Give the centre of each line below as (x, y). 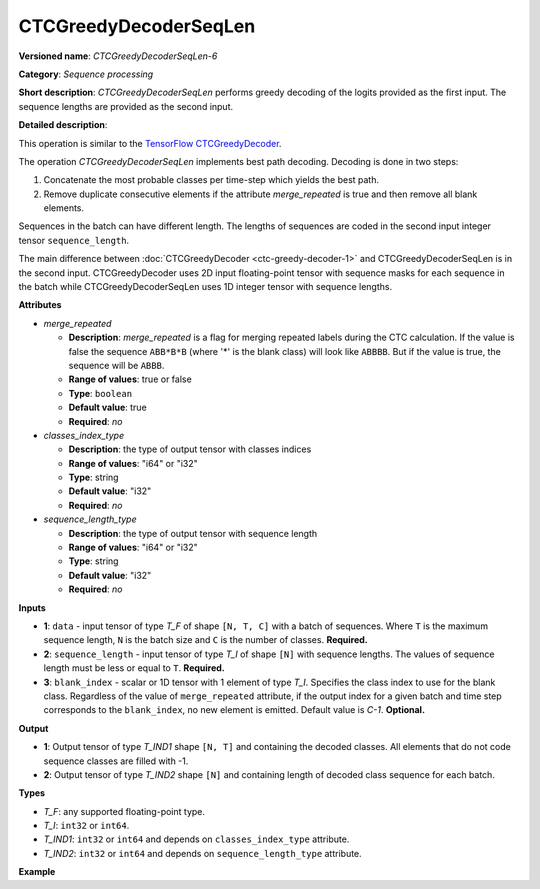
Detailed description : (63, 125)
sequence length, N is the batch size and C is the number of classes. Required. (206, 640)
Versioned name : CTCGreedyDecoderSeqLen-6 (118, 56)
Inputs (32, 607)
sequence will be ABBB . (116, 365)
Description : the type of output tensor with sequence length (193, 533)
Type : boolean (100, 393)
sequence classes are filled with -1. (116, 761)
